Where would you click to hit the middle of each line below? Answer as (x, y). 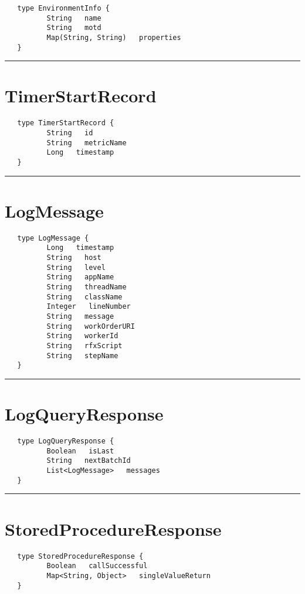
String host (74, 258)
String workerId (82, 336)
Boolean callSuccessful (97, 566)
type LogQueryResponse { (66, 441)
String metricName (87, 143)
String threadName (87, 287)
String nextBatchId (89, 461)
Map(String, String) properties (114, 37)
